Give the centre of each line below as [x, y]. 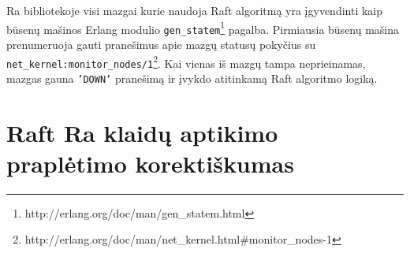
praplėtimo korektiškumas [150, 163]
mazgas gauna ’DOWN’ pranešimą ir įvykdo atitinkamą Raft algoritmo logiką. [192, 78]
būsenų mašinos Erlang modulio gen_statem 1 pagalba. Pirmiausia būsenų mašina [203, 28]
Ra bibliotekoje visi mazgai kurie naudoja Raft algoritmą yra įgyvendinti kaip [195, 10]
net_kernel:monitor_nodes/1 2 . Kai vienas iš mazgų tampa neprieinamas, [186, 61]
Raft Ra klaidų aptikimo [142, 132]
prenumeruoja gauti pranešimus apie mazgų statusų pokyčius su [161, 44]
